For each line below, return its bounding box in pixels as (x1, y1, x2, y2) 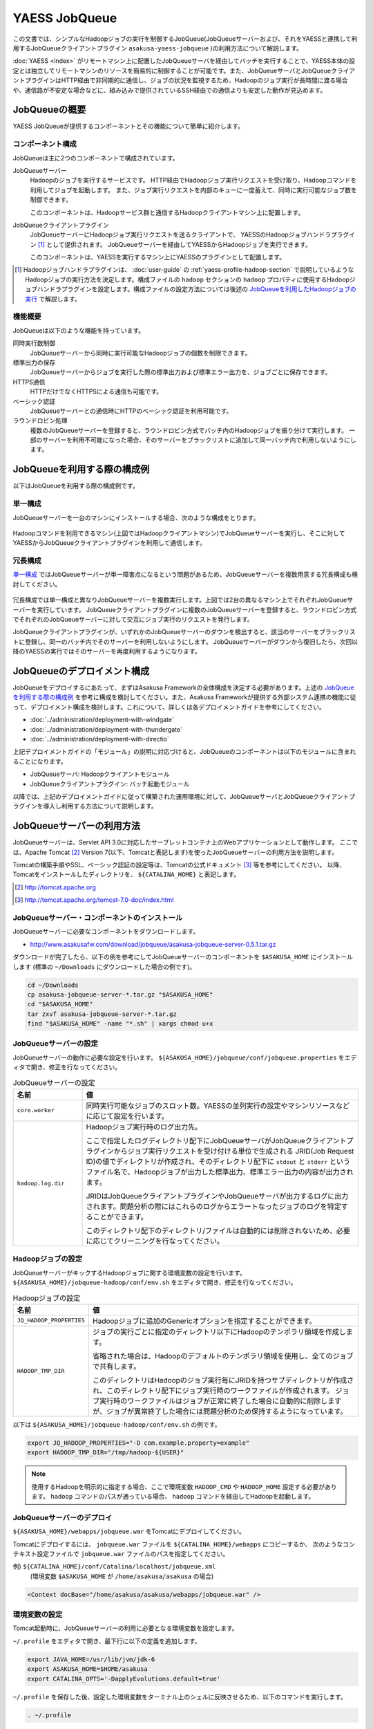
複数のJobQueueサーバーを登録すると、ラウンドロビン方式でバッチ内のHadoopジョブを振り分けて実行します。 (30, 426, 348, 434)
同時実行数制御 (12, 339, 55, 347)
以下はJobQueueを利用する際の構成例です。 (12, 481, 140, 490)
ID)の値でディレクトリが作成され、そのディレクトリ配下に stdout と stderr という (86, 1156, 351, 1166)
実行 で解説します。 (25, 295, 81, 303)
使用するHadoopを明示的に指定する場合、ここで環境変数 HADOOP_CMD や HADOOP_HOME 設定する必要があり (31, 1482, 337, 1490)
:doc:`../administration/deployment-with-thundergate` (30, 725, 183, 733)
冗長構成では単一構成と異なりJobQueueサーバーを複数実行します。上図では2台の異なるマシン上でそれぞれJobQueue (12, 595, 347, 604)
